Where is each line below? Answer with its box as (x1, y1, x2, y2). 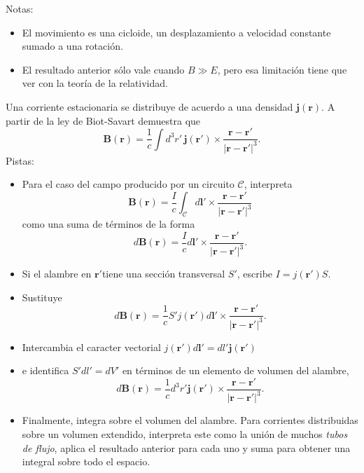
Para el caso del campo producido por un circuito (22, 177, 234, 191)
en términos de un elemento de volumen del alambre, (122, 363, 349, 378)
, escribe (237, 266, 273, 281)
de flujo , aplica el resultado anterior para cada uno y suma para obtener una (22, 440, 351, 455)
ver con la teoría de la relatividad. (22, 76, 168, 90)
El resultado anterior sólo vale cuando (22, 62, 185, 76)
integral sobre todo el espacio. (22, 454, 150, 469)
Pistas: (6, 153, 34, 167)
